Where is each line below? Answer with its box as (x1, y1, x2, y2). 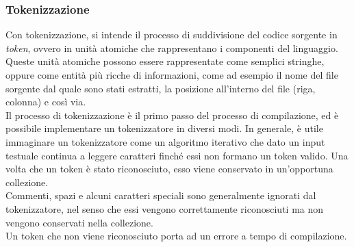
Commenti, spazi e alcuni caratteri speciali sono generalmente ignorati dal (5, 188, 316, 203)
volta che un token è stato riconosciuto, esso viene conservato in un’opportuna (5, 161, 333, 176)
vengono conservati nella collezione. (5, 215, 153, 229)
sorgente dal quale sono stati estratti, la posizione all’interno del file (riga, (5, 81, 316, 95)
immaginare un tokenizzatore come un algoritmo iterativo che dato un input (5, 134, 325, 148)
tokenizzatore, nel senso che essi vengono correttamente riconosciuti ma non (5, 201, 324, 216)
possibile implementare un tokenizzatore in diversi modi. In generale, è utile (5, 121, 323, 135)
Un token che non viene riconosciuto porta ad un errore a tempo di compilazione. (5, 229, 347, 243)
